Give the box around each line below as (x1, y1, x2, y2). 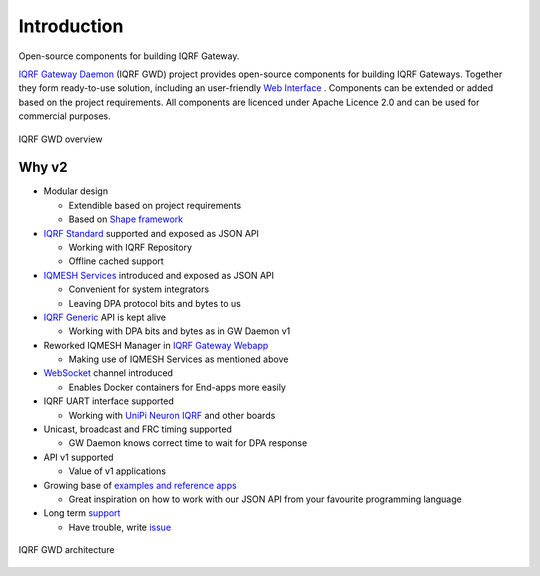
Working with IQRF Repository (68, 241, 193, 253)
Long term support (43, 507, 121, 519)
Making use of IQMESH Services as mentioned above (68, 353, 289, 365)
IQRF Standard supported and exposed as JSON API (43, 227, 260, 239)
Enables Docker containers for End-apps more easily (68, 381, 287, 393)
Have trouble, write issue (68, 521, 172, 533)
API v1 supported (43, 451, 114, 463)
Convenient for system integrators (68, 283, 210, 295)
